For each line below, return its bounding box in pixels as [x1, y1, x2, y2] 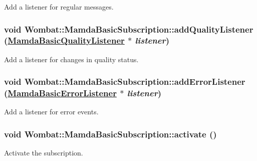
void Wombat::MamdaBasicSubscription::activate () [4, 127, 217, 140]
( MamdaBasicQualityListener [4, 34, 125, 47]
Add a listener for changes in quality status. [4, 54, 139, 64]
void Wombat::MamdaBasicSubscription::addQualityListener [4, 23, 253, 35]
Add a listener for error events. [4, 106, 99, 117]
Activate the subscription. [4, 147, 83, 158]
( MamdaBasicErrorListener [4, 87, 117, 99]
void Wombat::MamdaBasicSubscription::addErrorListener [4, 75, 245, 88]
